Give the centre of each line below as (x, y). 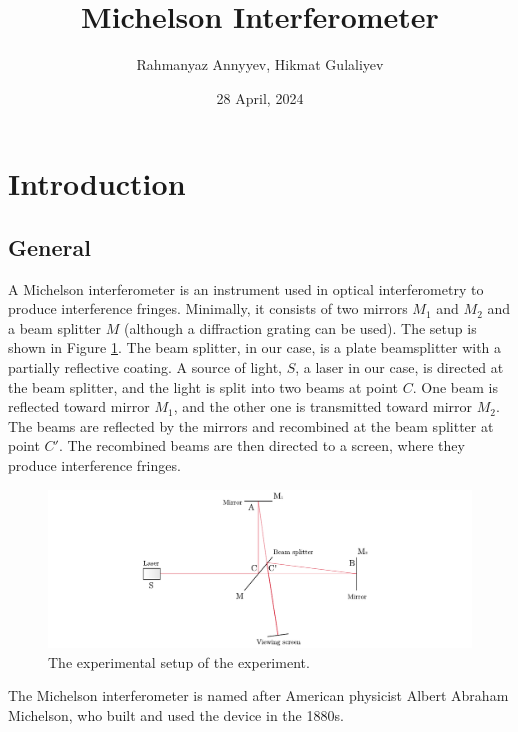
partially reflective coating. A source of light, (145, 367)
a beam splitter (55, 327)
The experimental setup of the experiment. (179, 661)
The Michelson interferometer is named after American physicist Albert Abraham (258, 695)
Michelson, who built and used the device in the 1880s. (176, 715)
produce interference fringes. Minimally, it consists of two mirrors (208, 308)
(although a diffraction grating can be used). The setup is (300, 327)
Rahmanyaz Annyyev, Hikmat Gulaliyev (260, 64)
